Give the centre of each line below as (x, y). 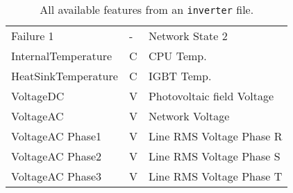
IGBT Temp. (180, 76)
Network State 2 (188, 36)
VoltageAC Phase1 (57, 136)
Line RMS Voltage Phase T (215, 176)
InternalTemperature (62, 56)
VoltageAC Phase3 (57, 176)
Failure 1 (33, 36)
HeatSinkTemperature (65, 76)
